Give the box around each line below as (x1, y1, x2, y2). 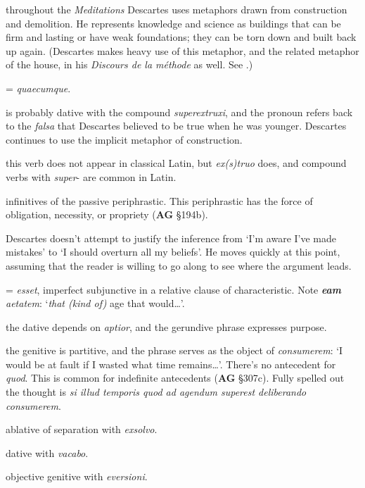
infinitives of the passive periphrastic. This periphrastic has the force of (6, 193, 313, 208)
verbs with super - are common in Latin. (6, 169, 177, 184)
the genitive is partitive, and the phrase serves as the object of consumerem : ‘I (6, 343, 343, 358)
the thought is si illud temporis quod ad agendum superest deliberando (6, 384, 307, 399)
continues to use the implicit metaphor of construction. (6, 132, 243, 146)
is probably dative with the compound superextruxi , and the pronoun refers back (6, 104, 353, 119)
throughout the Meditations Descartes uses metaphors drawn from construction (6, 2, 347, 16)
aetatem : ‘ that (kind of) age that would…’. (6, 296, 185, 311)
